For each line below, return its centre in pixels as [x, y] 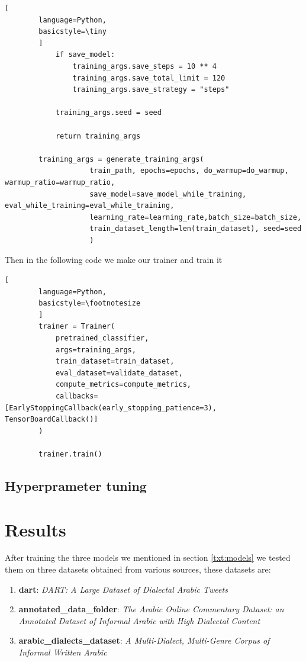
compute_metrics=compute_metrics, [123, 385]
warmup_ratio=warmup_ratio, [60, 182]
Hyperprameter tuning [76, 485]
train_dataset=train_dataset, [115, 361]
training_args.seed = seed [108, 113]
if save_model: [85, 55]
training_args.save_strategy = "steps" [151, 90]
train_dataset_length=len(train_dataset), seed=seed [196, 229]
